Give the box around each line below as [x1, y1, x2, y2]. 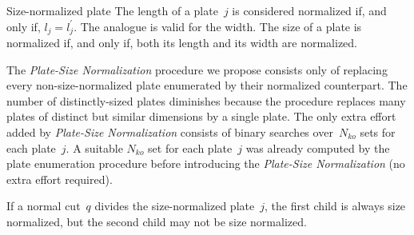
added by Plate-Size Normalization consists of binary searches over [6, 124, 333, 141]
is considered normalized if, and [232, 2, 387, 18]
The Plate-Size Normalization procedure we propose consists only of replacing [6, 61, 388, 78]
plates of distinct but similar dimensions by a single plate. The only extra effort [6, 108, 396, 125]
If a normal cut [6, 197, 81, 214]
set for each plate [148, 139, 233, 156]
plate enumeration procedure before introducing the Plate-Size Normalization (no [6, 155, 405, 172]
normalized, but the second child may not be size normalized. [6, 213, 307, 229]
